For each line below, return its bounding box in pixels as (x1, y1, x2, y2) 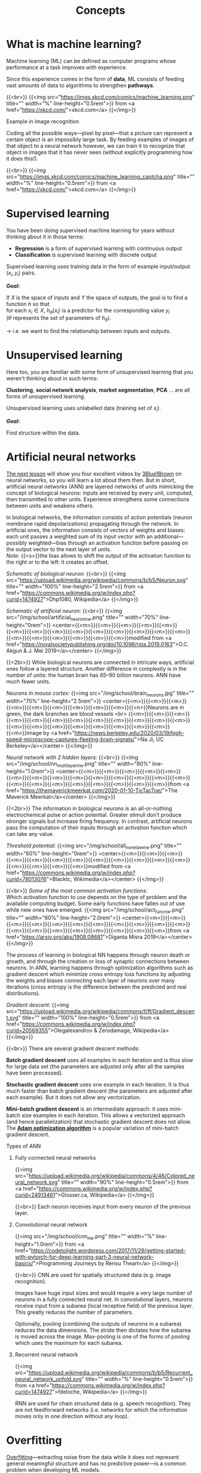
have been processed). (6, 1069, 63, 1076)
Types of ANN (6, 1142, 41, 1150)
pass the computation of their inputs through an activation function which (6, 824, 187, 831)
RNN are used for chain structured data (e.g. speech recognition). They (14, 1400, 191, 1407)
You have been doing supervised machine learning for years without (6, 227, 175, 234)
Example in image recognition (6, 118, 80, 125)
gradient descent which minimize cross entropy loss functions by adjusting (6, 970, 191, 977)
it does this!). (6, 154, 39, 162)
